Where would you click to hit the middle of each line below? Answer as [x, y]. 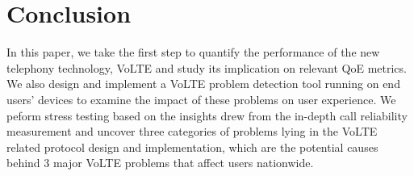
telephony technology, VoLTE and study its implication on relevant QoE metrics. [207, 67]
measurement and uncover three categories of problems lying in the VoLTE [192, 131]
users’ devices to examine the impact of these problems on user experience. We [201, 99]
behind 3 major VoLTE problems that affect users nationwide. [160, 163]
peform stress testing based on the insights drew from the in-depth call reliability [207, 115]
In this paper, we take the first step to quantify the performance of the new [193, 52]
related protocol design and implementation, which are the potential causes [192, 147]
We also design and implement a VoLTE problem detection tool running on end [203, 84]
